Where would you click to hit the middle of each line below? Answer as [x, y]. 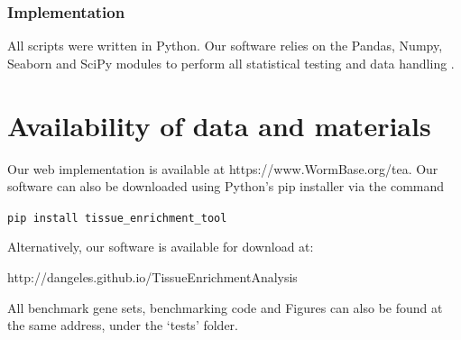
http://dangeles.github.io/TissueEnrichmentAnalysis [152, 276]
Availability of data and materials [219, 125]
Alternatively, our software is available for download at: [161, 247]
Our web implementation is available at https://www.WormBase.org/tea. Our [223, 168]
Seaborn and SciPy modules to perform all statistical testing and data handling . [231, 63]
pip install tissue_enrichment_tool [117, 218]
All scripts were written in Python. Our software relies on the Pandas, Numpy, [225, 46]
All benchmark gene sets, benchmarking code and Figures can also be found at [225, 307]
